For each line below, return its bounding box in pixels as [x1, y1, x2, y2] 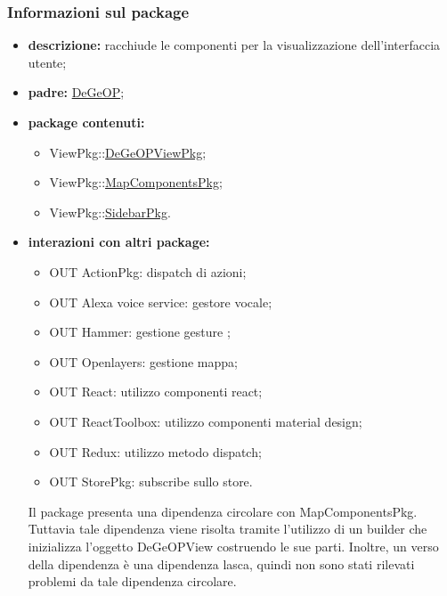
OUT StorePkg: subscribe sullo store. [49, 472, 253, 491]
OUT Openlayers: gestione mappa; [49, 352, 238, 371]
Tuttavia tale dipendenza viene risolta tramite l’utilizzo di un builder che [28, 519, 427, 538]
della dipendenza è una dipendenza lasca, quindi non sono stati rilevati [28, 554, 415, 573]
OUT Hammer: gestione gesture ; [49, 322, 231, 341]
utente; [28, 53, 67, 71]
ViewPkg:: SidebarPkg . [49, 202, 171, 221]
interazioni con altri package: [28, 233, 210, 251]
